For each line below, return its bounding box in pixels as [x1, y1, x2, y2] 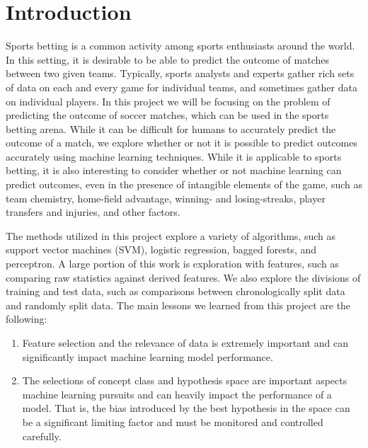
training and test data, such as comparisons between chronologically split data [6, 284, 345, 299]
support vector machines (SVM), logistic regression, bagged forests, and [6, 242, 317, 257]
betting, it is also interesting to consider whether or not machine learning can [6, 163, 342, 178]
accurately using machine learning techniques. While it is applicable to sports [6, 149, 342, 163]
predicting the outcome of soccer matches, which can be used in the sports [6, 108, 329, 122]
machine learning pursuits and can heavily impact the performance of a [22, 386, 332, 401]
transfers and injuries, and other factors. [6, 205, 180, 219]
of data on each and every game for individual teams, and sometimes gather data [6, 79, 357, 94]
